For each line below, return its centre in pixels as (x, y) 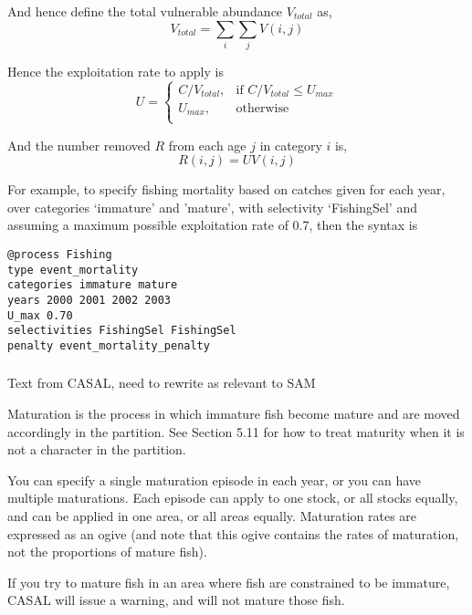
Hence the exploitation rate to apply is (115, 71)
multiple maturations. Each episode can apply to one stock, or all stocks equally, (233, 498)
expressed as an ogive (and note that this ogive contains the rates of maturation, (233, 533)
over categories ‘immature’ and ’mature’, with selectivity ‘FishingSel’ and (212, 207)
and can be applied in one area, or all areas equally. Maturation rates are (212, 516)
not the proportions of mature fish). (107, 552)
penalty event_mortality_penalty (109, 345)
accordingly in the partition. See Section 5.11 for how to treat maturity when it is (236, 431)
